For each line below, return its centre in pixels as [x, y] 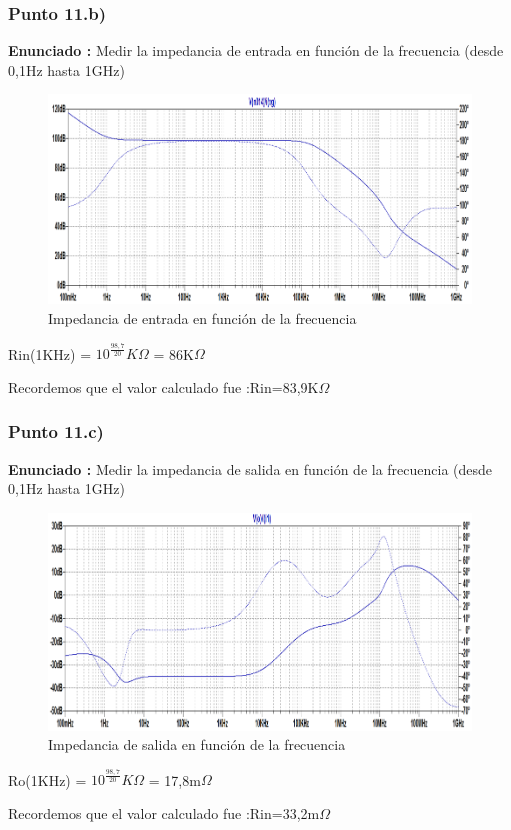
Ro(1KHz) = [47, 779]
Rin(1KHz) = [50, 353]
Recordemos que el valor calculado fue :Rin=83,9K [163, 386]
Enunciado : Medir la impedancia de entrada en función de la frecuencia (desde [256, 50]
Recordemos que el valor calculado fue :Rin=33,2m [164, 812]
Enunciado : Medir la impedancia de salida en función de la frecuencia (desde [250, 468]
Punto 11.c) [56, 431]
